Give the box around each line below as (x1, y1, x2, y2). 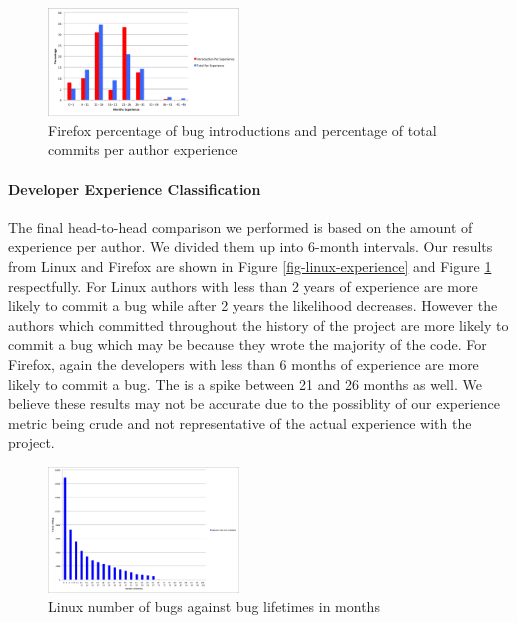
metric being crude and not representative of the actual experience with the (8, 412, 472, 433)
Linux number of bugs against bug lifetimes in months (48, 596, 380, 617)
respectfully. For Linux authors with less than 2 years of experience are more (8, 275, 478, 296)
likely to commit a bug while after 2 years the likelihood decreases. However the (8, 295, 498, 316)
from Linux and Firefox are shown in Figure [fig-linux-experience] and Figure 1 (8, 256, 492, 277)
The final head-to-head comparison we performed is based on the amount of (8, 216, 473, 237)
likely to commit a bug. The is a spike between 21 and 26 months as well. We (8, 373, 482, 394)
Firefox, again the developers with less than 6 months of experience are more (8, 353, 479, 374)
